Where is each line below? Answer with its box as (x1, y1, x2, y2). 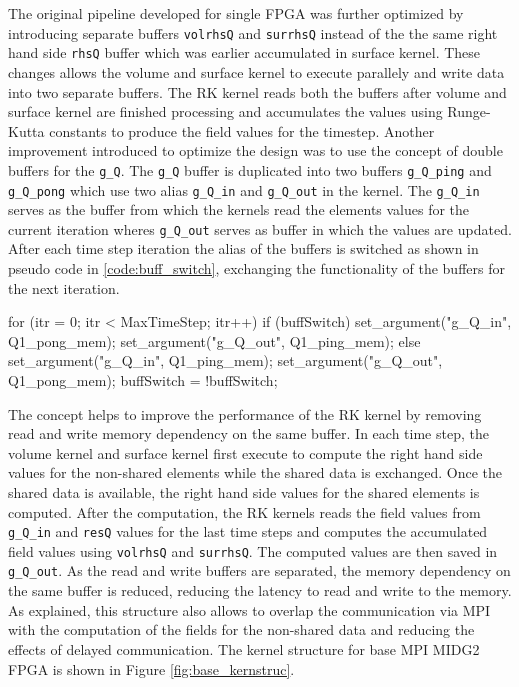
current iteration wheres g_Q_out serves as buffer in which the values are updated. (8, 218, 512, 239)
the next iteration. (8, 277, 120, 298)
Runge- (447, 101, 491, 122)
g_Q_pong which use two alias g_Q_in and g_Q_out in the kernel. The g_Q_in (8, 179, 480, 200)
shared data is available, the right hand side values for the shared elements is (8, 481, 480, 502)
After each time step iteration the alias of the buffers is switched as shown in (8, 238, 479, 259)
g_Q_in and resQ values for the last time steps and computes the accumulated (8, 521, 488, 542)
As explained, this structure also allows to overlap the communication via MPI (8, 599, 491, 620)
